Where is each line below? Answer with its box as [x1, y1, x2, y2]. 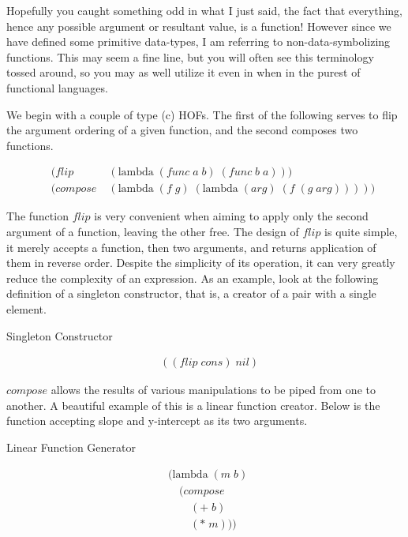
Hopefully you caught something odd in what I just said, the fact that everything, [6, 2, 402, 18]
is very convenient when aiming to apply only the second [94, 208, 369, 224]
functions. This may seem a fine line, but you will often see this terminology [6, 48, 374, 65]
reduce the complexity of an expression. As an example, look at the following [6, 269, 379, 286]
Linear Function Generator [6, 438, 136, 455]
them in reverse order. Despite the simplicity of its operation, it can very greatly [6, 254, 395, 271]
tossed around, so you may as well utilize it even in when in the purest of [6, 64, 361, 81]
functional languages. [6, 79, 108, 96]
